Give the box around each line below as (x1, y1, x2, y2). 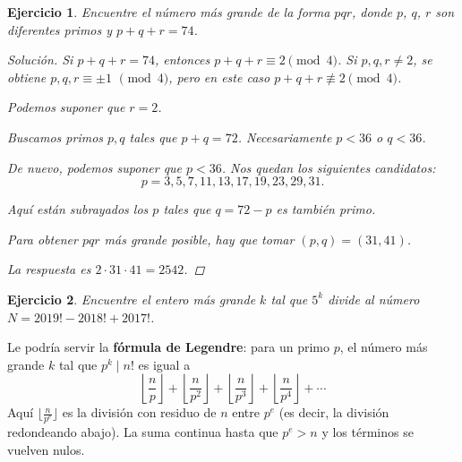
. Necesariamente (237, 127, 332, 146)
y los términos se (321, 423, 414, 441)
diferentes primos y (7, 20, 113, 38)
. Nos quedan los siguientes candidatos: (221, 158, 436, 176)
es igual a (138, 355, 191, 373)
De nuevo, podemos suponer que (7, 158, 183, 176)
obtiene (7, 67, 47, 86)
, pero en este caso (168, 67, 270, 86)
